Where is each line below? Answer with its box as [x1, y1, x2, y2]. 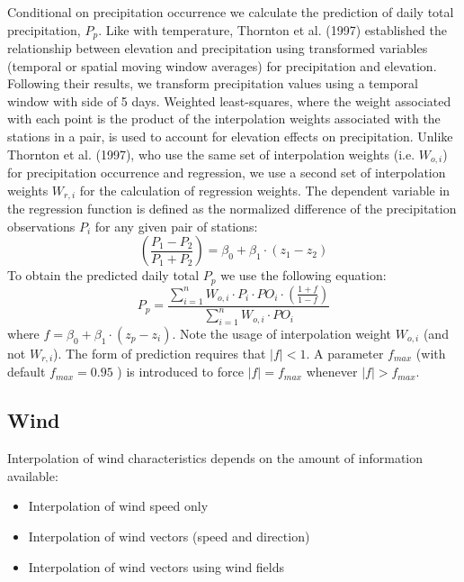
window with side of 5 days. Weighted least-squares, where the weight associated [7, 91, 451, 110]
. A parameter [306, 343, 384, 362]
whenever [306, 362, 358, 381]
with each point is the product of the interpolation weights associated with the [7, 109, 441, 128]
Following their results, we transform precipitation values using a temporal [7, 74, 419, 93]
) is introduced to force [117, 362, 244, 381]
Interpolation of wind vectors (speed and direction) [28, 526, 310, 545]
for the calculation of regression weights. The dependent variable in [79, 180, 451, 199]
